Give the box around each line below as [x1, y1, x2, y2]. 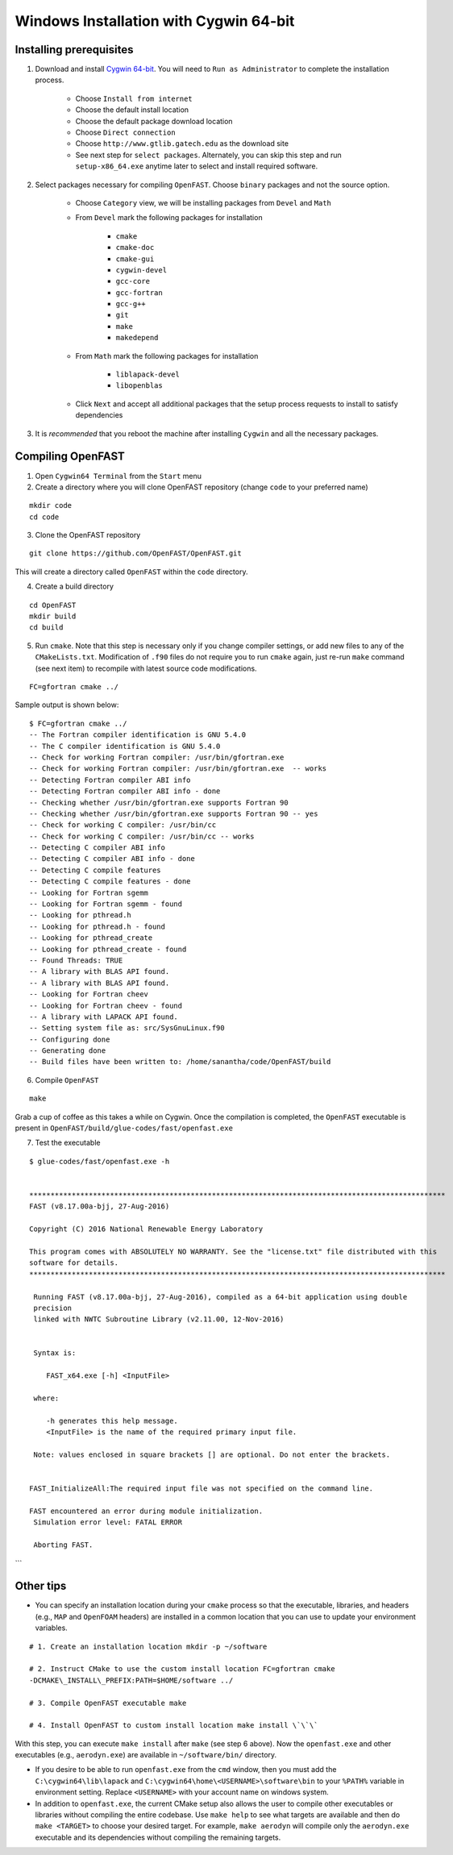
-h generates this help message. [45, 1416, 179, 1425]
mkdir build [29, 612, 77, 621]
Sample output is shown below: [15, 700, 119, 709]
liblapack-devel [115, 370, 181, 379]
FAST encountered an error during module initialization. [29, 1506, 264, 1516]
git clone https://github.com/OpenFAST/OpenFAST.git [29, 549, 242, 558]
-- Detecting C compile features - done [29, 877, 191, 886]
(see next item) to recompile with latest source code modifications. [35, 663, 257, 673]
